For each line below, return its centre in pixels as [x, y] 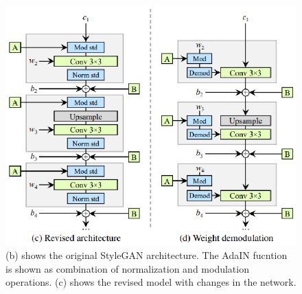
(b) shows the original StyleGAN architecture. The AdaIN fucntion [147, 255]
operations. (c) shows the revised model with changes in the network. [151, 282]
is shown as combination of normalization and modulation [127, 268]
